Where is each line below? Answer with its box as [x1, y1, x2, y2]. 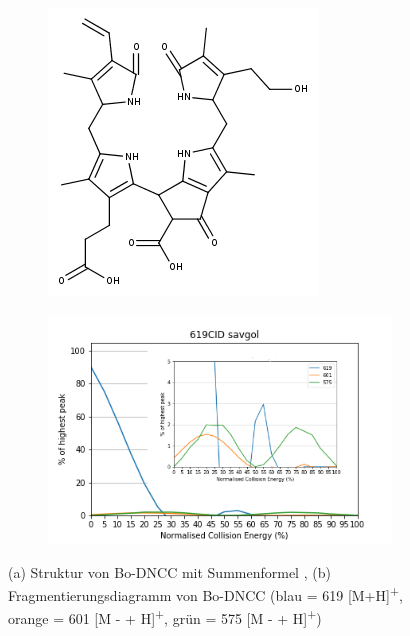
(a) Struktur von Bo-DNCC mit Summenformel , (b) [8, 561, 331, 582]
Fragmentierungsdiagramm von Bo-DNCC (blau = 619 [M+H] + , [8, 582, 403, 605]
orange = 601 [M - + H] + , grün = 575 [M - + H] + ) [8, 605, 322, 629]
